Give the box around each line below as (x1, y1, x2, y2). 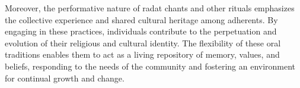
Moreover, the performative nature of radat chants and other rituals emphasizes (5, 2, 295, 14)
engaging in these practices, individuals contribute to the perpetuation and (5, 25, 277, 37)
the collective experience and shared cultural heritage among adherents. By (5, 13, 278, 26)
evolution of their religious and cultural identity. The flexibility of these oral (5, 36, 281, 49)
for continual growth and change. (5, 71, 125, 84)
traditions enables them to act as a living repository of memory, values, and (5, 48, 280, 61)
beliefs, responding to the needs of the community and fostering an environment (5, 59, 296, 72)
